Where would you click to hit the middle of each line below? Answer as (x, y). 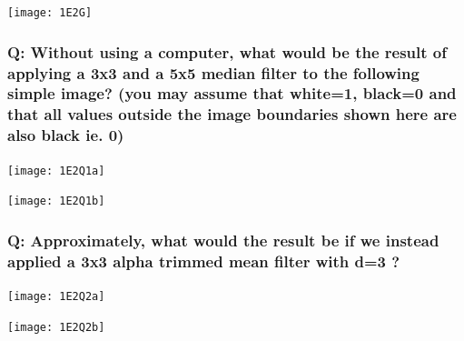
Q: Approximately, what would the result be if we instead (223, 240)
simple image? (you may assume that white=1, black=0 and (232, 93)
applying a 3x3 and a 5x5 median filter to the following (213, 72)
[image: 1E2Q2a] (56, 297)
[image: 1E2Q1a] (56, 170)
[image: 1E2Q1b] (56, 201)
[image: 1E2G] (50, 13)
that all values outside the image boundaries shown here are (232, 114)
